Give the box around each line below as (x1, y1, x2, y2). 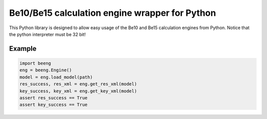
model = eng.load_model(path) (19, 74, 93, 80)
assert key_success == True (19, 102, 88, 108)
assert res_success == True (19, 95, 88, 101)
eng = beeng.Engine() (19, 67, 72, 73)
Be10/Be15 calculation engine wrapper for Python (9, 7, 216, 18)
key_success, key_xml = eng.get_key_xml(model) (19, 88, 137, 94)
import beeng (19, 60, 51, 66)
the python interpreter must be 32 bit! (9, 31, 86, 37)
